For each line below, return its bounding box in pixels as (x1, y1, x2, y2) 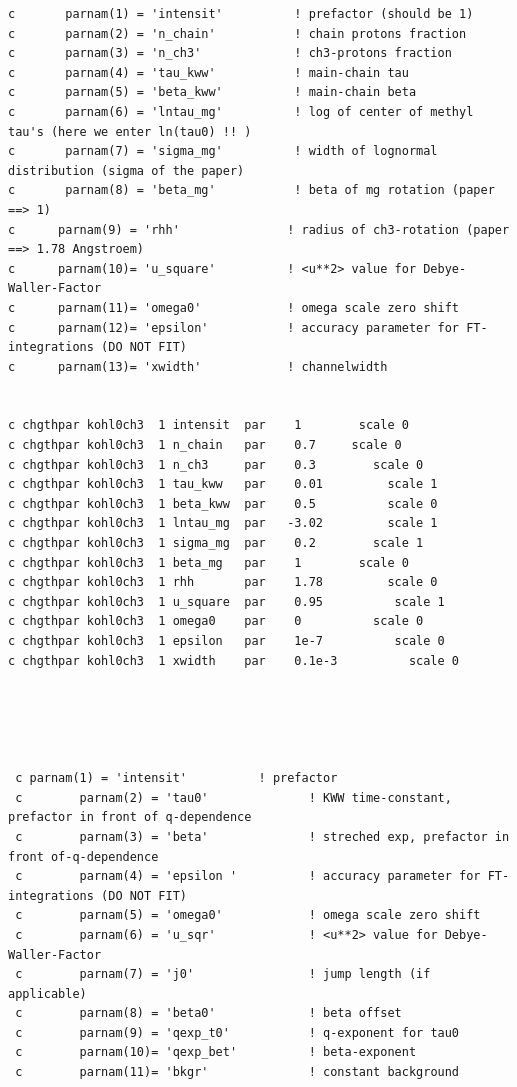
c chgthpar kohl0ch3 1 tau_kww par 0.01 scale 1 (8, 477, 438, 492)
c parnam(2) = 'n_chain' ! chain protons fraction (8, 26, 467, 41)
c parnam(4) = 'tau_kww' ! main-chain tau (8, 65, 409, 80)
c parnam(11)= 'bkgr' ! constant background (15, 1065, 460, 1080)
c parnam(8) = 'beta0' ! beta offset (15, 1006, 402, 1021)
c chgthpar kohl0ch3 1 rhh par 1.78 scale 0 (8, 575, 438, 590)
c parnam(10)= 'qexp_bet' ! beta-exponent (15, 1045, 417, 1060)
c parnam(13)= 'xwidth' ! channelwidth (8, 359, 388, 374)
